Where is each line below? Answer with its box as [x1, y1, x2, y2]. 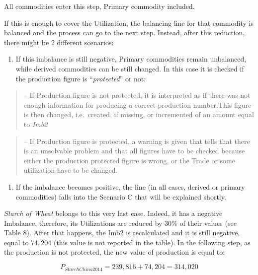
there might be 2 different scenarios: [4, 37, 114, 47]
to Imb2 [23, 119, 48, 129]
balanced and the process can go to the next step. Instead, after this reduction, [4, 27, 245, 38]
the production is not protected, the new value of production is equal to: [4, 247, 225, 257]
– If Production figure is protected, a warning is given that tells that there [23, 136, 250, 146]
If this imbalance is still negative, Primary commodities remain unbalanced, [15, 54, 247, 64]
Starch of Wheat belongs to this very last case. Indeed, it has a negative [4, 208, 223, 218]
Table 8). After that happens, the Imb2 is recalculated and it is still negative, [4, 227, 240, 238]
